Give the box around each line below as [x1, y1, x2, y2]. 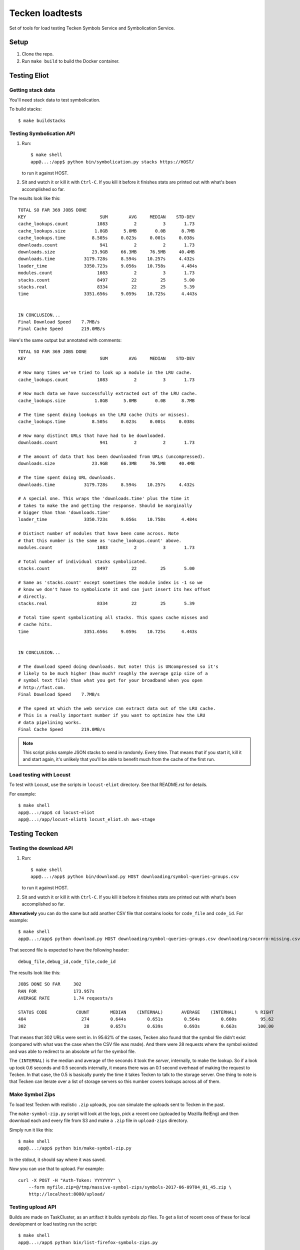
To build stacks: [9, 106, 42, 112]
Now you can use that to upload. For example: [9, 1165, 104, 1172]
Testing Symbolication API [9, 130, 75, 137]
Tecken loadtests [9, 7, 82, 18]
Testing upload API [9, 1203, 56, 1210]
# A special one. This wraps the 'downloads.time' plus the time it [18, 495, 189, 501]
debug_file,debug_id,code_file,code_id [18, 958, 116, 964]
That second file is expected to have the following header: [9, 947, 129, 953]
